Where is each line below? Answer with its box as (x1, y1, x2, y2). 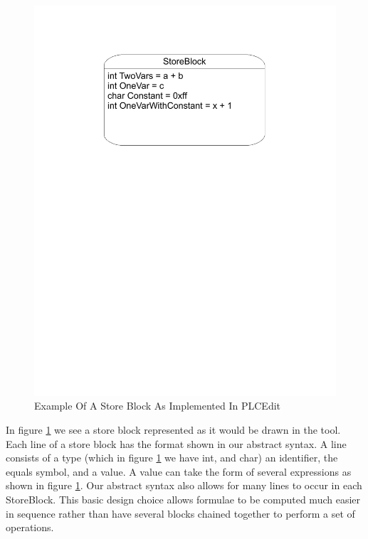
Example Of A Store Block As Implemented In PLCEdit (34, 398, 281, 413)
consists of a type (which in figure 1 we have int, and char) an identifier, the (6, 450, 338, 465)
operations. (6, 520, 54, 535)
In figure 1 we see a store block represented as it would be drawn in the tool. (6, 422, 341, 437)
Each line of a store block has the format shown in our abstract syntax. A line (6, 436, 347, 451)
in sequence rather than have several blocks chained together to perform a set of (6, 506, 355, 521)
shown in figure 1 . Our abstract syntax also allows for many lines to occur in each (6, 478, 362, 493)
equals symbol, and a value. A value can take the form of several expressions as (6, 464, 352, 479)
